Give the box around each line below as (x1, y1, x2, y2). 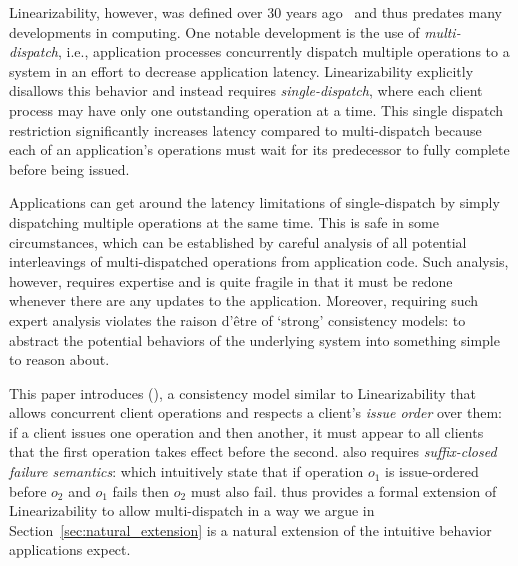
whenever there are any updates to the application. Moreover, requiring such (9, 290, 479, 311)
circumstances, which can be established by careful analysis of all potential (9, 231, 467, 252)
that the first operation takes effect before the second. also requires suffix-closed (9, 441, 497, 462)
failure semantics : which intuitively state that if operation (9, 461, 364, 482)
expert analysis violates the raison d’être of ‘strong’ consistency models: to (9, 309, 466, 330)
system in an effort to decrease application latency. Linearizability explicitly (9, 60, 474, 81)
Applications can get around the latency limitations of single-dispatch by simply (9, 192, 500, 213)
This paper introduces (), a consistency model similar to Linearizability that (9, 382, 477, 403)
